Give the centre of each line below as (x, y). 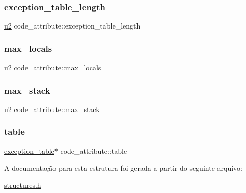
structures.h (23, 185)
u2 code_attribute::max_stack (52, 109)
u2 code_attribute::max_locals (53, 67)
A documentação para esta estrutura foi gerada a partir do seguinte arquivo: (123, 168)
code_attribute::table (94, 150)
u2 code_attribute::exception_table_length (72, 26)
